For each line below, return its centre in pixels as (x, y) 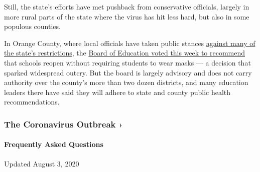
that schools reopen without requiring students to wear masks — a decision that (127, 62)
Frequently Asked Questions (54, 144)
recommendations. (32, 102)
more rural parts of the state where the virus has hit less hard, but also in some (127, 16)
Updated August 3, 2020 (42, 163)
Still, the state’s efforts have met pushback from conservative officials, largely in (127, 6)
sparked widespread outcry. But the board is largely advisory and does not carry (128, 72)
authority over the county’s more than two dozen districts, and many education (126, 82)
